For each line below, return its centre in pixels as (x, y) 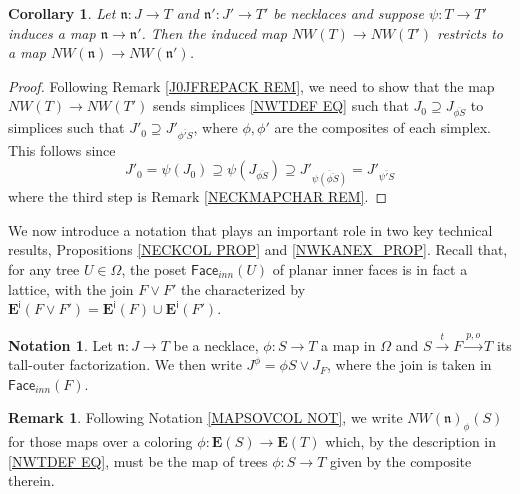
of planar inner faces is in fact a (370, 269)
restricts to (470, 32)
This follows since (62, 149)
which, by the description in (411, 441)
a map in (348, 344)
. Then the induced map (214, 32)
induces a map (52, 32)
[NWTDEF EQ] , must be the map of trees (138, 460)
